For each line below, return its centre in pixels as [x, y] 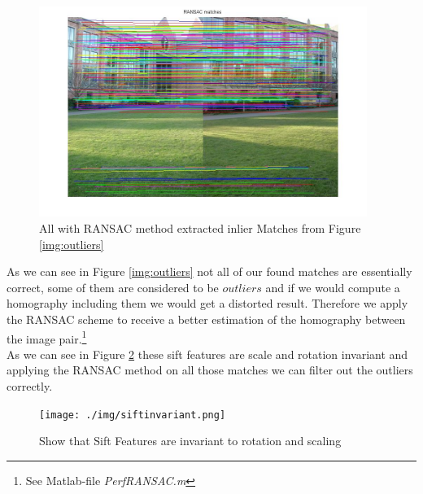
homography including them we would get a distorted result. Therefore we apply [207, 303]
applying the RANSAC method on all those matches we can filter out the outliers [210, 370]
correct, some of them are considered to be [113, 287]
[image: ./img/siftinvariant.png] [133, 415]
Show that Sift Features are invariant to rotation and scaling [190, 441]
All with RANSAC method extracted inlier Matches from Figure [200, 228]
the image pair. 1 [47, 337]
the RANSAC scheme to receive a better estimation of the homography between [206, 319]
